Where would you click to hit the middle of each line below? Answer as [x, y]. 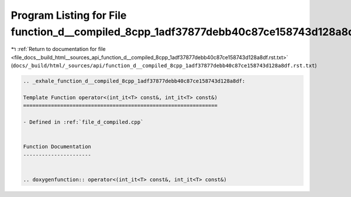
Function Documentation [57, 147]
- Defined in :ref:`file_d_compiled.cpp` [83, 122]
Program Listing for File [69, 15]
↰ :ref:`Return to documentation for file [58, 49]
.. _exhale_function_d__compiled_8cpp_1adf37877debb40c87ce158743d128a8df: [134, 81]
